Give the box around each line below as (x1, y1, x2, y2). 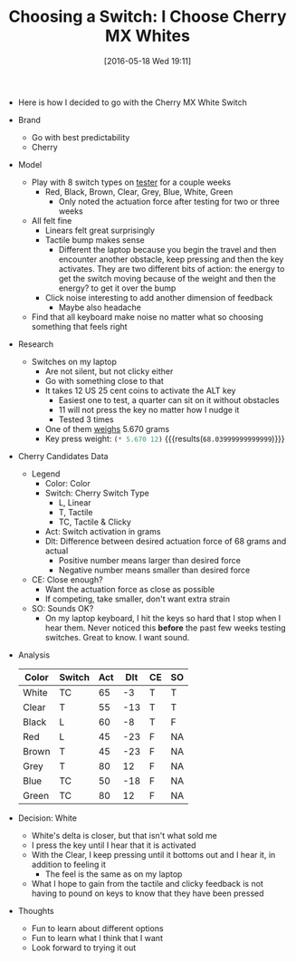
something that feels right (31, 321, 129, 332)
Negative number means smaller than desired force (58, 564, 251, 575)
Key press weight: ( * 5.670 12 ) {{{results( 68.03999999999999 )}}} (44, 433, 285, 444)
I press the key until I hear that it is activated (31, 840, 196, 851)
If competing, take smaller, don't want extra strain (44, 593, 231, 604)
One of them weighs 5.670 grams (44, 423, 170, 434)
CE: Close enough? (31, 573, 103, 585)
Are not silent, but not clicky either (44, 365, 174, 377)
